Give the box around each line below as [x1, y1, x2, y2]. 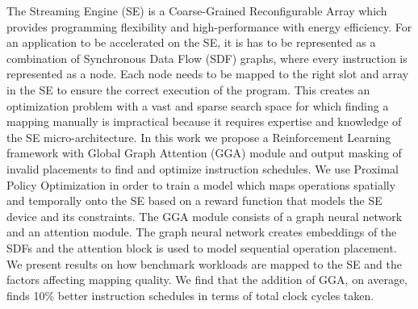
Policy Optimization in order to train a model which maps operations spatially [6, 176, 396, 193]
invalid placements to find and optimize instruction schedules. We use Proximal [6, 160, 399, 177]
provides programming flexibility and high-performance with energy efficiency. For [6, 18, 412, 35]
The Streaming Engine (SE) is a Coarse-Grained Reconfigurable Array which [6, 2, 387, 19]
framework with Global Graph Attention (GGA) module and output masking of [6, 144, 402, 161]
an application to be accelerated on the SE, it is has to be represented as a [6, 34, 376, 51]
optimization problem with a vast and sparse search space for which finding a [6, 97, 389, 114]
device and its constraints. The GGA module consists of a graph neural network [6, 207, 403, 224]
